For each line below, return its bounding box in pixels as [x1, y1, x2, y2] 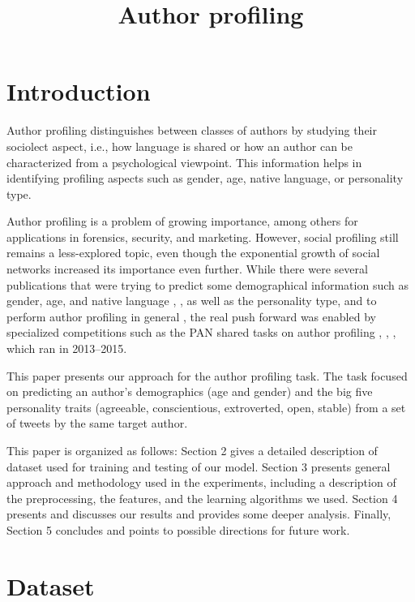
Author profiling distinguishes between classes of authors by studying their [6, 122, 377, 139]
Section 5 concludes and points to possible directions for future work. [6, 521, 350, 538]
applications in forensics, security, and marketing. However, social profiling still [6, 228, 399, 245]
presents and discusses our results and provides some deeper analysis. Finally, [6, 505, 391, 522]
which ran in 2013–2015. [6, 340, 127, 357]
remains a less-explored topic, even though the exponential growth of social [6, 244, 380, 261]
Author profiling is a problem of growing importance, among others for [6, 213, 358, 230]
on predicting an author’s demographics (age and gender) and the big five [6, 383, 373, 400]
